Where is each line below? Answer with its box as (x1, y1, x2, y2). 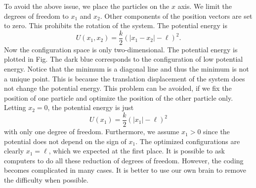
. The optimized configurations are (135, 136, 240, 146)
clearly (4, 146, 24, 156)
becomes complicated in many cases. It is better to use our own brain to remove (4, 165, 247, 175)
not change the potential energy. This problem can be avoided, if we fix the (4, 83, 232, 93)
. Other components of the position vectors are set (100, 10, 253, 21)
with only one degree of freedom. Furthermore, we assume (4, 126, 179, 137)
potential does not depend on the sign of (4, 136, 127, 146)
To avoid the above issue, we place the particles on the (4, 1, 170, 11)
